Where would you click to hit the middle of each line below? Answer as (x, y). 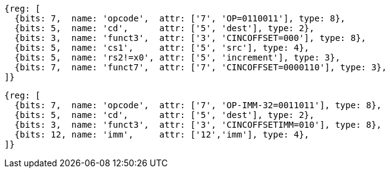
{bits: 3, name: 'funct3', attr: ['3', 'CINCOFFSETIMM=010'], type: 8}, (198, 125)
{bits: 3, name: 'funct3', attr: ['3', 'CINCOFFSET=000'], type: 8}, (190, 38)
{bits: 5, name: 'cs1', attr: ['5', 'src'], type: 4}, (162, 48)
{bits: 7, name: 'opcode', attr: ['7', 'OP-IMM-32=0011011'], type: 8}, (198, 105)
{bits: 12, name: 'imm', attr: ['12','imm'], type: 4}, (162, 134)
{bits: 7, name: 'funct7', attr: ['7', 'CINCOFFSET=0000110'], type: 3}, (201, 67)
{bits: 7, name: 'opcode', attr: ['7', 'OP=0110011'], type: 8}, (180, 18)
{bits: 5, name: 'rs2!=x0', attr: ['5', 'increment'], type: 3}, (177, 57)
